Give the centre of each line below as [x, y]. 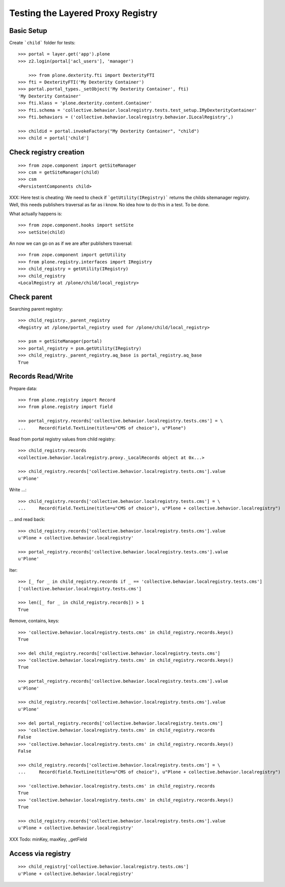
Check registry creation [47, 152]
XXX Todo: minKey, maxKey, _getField [48, 839]
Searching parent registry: [36, 309]
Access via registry [40, 853]
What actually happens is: [36, 214]
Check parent [31, 297]
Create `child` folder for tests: [42, 43]
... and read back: [27, 519]
